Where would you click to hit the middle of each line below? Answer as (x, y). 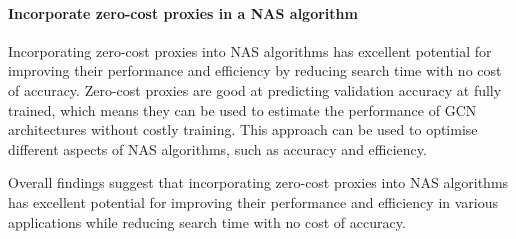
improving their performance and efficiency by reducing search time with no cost (255, 70)
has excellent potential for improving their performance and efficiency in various (253, 201)
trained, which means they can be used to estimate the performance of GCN (242, 109)
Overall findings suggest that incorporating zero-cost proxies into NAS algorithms (258, 182)
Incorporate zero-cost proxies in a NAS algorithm (183, 12)
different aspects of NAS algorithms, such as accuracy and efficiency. (217, 148)
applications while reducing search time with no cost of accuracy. (207, 221)
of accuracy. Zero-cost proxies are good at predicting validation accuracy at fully (255, 89)
